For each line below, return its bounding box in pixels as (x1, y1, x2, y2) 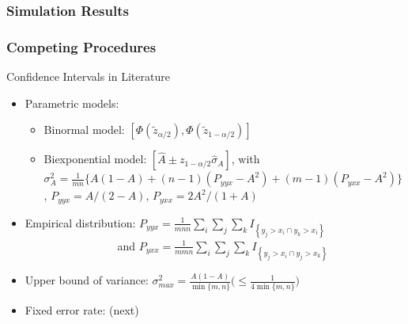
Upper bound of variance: (25, 272, 149, 288)
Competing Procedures (6, 36, 157, 56)
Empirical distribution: (25, 214, 136, 231)
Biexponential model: (43, 151, 147, 167)
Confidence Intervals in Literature (6, 68, 170, 85)
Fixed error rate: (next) (25, 301, 139, 318)
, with (231, 151, 260, 167)
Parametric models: (25, 94, 119, 111)
